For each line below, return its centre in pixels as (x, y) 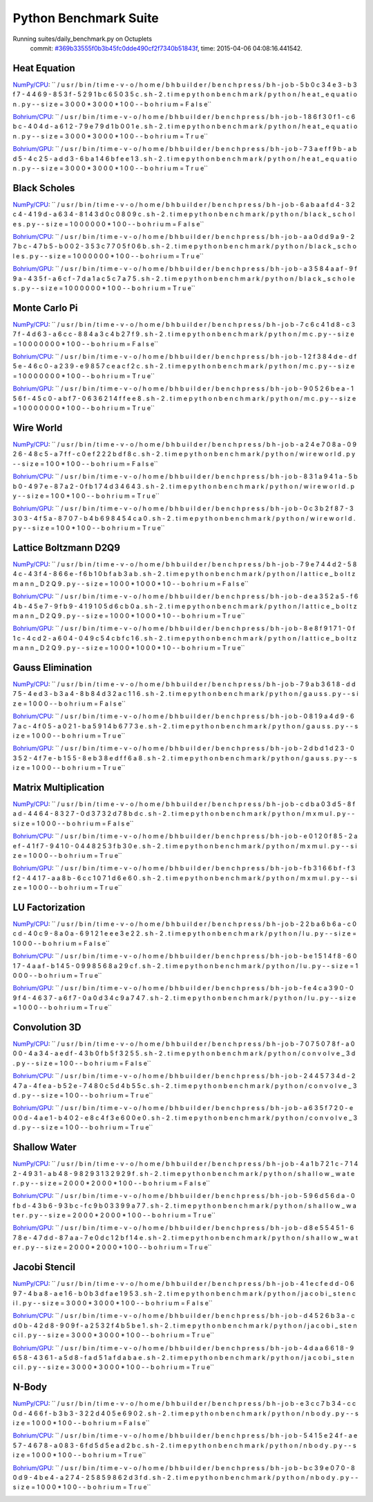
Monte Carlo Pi (45, 308)
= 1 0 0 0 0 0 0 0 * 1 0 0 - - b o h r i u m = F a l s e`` (86, 343)
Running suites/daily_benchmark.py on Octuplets (82, 39)
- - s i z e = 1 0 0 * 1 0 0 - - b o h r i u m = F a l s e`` (85, 463)
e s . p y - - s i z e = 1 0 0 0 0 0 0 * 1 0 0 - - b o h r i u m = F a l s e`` (108, 224)
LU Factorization (49, 907)
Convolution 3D (47, 1027)
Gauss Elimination (52, 667)
